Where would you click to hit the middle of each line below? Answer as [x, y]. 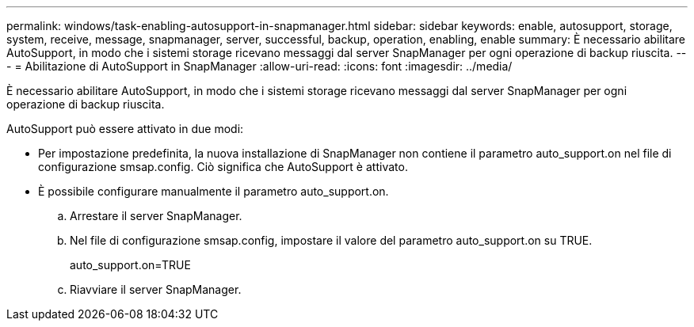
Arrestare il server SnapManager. [156, 216]
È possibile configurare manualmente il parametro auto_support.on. [214, 191]
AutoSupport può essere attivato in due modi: [125, 129]
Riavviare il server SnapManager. [156, 289]
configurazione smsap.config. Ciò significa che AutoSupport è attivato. [223, 167]
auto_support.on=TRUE [130, 265]
